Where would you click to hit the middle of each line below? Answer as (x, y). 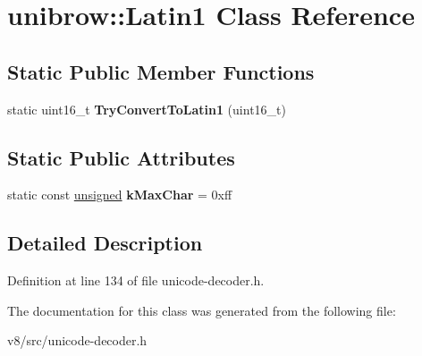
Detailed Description (105, 243)
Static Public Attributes (121, 157)
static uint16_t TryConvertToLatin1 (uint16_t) (147, 109)
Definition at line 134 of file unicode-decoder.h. (136, 280)
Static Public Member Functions (161, 71)
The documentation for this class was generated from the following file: (202, 310)
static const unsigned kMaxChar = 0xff (120, 195)
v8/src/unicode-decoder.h (77, 340)
